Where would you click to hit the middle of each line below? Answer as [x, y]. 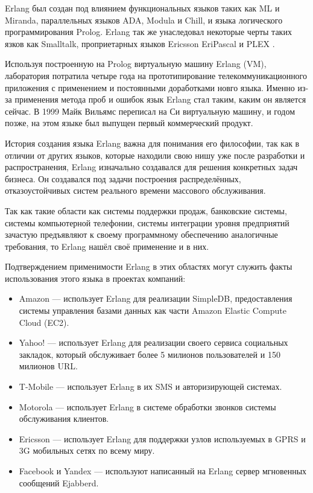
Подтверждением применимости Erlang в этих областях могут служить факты [149, 266]
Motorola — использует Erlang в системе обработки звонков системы [147, 406]
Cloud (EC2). [44, 322]
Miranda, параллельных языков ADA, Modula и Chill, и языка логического [144, 20]
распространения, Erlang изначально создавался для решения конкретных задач [151, 167]
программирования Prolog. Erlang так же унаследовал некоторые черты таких [148, 32]
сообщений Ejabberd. [59, 482]
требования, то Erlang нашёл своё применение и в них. [107, 246]
